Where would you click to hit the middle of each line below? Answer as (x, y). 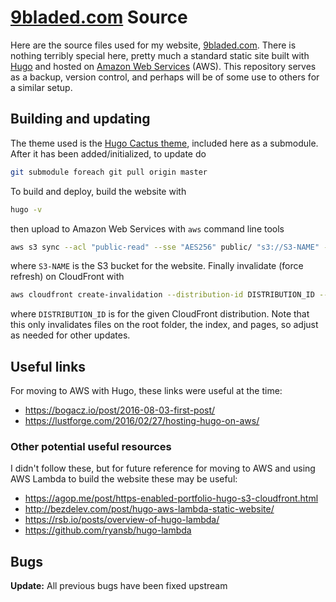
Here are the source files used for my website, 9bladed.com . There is (153, 45)
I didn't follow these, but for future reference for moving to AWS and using (163, 468)
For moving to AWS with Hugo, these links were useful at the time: (146, 391)
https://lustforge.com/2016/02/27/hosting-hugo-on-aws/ (142, 421)
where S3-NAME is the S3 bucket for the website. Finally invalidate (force (157, 266)
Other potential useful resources (91, 446)
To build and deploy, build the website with (98, 191)
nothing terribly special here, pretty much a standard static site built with (160, 55)
